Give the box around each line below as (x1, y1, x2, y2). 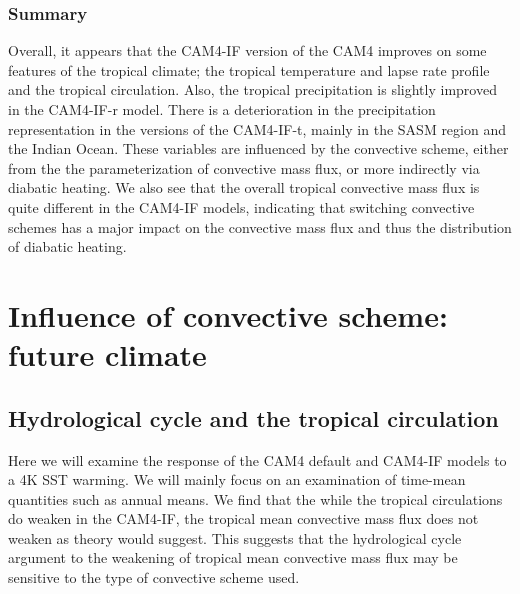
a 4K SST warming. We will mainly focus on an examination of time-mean (8, 469, 466, 490)
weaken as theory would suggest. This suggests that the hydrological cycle (8, 527, 462, 548)
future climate (8, 334, 207, 375)
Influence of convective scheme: (8, 294, 448, 335)
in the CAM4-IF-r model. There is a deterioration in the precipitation (8, 99, 436, 119)
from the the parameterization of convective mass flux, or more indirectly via (8, 157, 480, 178)
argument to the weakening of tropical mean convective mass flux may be (8, 547, 458, 568)
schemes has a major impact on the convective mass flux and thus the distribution (8, 216, 512, 237)
